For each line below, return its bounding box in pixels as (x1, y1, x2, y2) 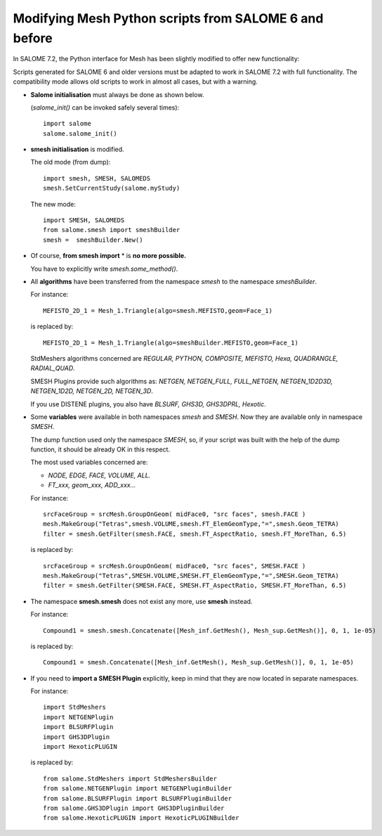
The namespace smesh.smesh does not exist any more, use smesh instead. (30, 597, 253, 605)
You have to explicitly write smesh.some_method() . (30, 264, 178, 273)
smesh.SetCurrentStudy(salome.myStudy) (43, 184, 180, 193)
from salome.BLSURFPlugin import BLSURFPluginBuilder (43, 795, 232, 802)
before (13, 30, 53, 46)
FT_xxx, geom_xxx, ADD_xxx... (48, 481, 136, 489)
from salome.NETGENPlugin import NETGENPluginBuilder (43, 785, 232, 792)
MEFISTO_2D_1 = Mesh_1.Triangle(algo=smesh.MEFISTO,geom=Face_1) (43, 307, 273, 314)
